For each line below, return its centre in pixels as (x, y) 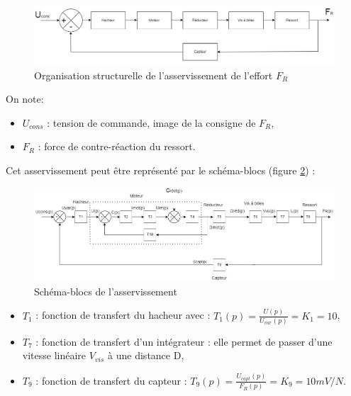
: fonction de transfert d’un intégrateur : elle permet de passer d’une (184, 341)
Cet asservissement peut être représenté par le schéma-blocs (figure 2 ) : (161, 170)
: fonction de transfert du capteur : (111, 380)
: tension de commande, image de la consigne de (151, 122)
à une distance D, (146, 355)
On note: (25, 99)
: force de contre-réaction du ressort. (117, 146)
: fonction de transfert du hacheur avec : (123, 315)
